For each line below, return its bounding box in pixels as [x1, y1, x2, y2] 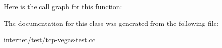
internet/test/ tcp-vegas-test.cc [4, 34, 95, 45]
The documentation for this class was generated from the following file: [4, 18, 219, 28]
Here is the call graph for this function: [4, 1, 122, 11]
